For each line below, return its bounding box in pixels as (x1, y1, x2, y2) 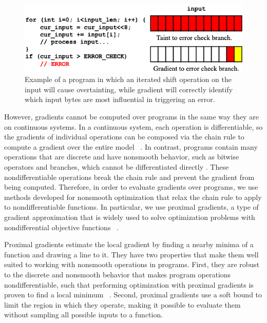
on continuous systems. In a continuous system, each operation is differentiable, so (4, 121, 263, 132)
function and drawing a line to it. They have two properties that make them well (4, 249, 259, 259)
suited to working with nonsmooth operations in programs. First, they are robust (4, 259, 260, 270)
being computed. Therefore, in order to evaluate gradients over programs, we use (4, 181, 258, 192)
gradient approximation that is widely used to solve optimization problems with (4, 211, 255, 222)
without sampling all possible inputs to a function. (4, 309, 163, 320)
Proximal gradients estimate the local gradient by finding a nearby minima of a (4, 239, 254, 250)
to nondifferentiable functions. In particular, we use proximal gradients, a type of (4, 201, 259, 212)
